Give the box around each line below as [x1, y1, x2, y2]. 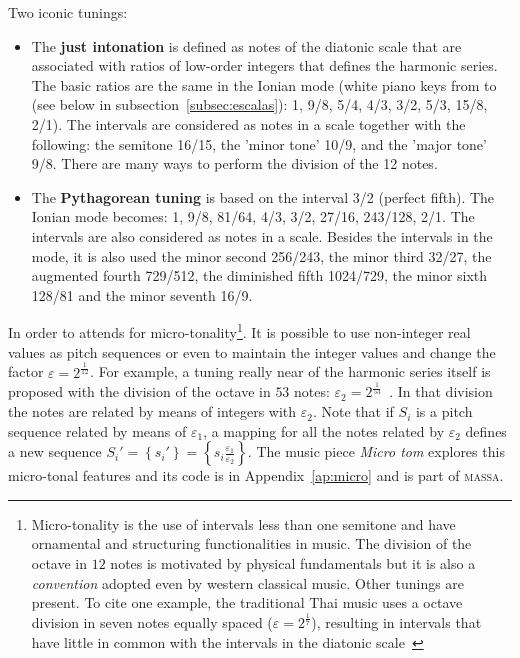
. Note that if [312, 401, 394, 422]
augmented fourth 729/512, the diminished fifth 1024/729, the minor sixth [31, 265, 488, 286]
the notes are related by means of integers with [8, 401, 297, 422]
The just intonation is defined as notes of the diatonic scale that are [31, 35, 462, 56]
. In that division [389, 381, 493, 402]
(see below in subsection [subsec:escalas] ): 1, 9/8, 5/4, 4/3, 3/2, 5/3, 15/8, [31, 94, 488, 115]
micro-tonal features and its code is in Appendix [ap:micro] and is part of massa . [8, 465, 504, 486]
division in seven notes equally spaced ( [31, 612, 273, 633]
